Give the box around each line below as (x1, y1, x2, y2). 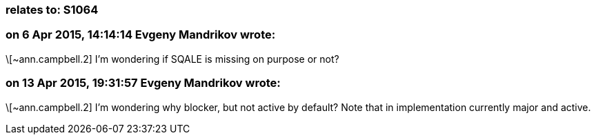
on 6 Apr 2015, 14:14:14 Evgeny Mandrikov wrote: (6, 28, 276, 42)
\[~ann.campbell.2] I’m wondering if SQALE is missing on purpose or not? (6, 52, 339, 65)
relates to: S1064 (6, 3, 99, 17)
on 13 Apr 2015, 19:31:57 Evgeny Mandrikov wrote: (6, 76, 281, 90)
